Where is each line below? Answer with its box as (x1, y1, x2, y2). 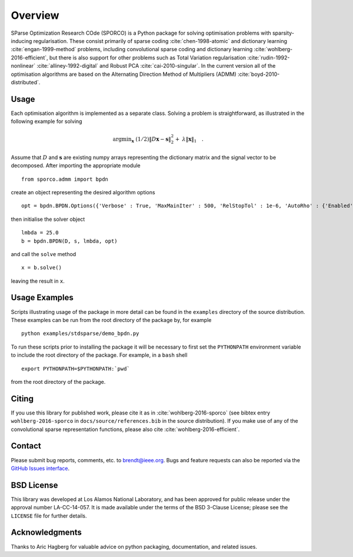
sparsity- (272, 29, 294, 37)
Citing (11, 393, 34, 403)
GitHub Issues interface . (11, 465, 70, 472)
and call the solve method (11, 250, 76, 257)
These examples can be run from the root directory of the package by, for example (11, 316, 212, 323)
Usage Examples (11, 293, 74, 303)
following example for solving (11, 118, 82, 125)
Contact (11, 441, 41, 451)
